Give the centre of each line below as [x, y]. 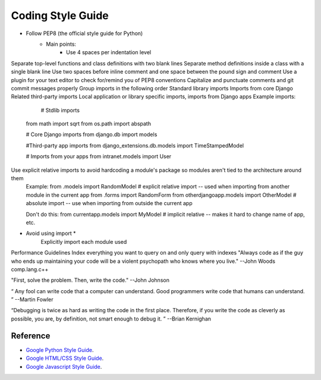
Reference [31, 336]
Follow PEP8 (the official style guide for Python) [84, 33]
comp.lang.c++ [30, 269]
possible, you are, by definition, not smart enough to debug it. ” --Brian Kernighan [111, 319]
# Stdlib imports [60, 110]
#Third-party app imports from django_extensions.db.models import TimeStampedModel [135, 145]
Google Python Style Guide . [60, 350]
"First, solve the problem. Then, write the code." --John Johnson [90, 280]
